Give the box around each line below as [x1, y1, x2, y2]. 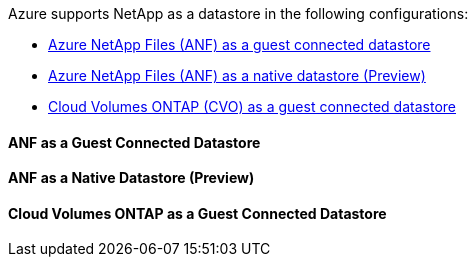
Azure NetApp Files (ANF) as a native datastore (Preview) [48, 67, 426, 84]
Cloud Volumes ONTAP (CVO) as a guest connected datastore [48, 98, 456, 115]
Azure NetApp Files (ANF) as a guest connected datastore [48, 36, 431, 53]
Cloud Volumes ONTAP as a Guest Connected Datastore [8, 204, 387, 222]
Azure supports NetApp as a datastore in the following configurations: [8, 5, 469, 22]
